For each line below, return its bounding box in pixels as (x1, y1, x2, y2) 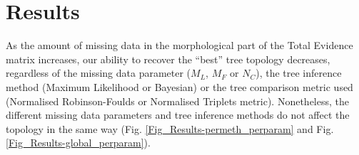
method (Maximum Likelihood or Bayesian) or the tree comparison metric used (6, 79, 353, 94)
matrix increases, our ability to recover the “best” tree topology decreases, (6, 51, 330, 66)
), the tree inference (256, 65, 342, 80)
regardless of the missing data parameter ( (6, 65, 191, 80)
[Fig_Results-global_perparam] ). (6, 135, 151, 150)
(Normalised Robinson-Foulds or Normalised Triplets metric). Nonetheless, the (6, 93, 350, 108)
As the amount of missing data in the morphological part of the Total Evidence (6, 38, 353, 53)
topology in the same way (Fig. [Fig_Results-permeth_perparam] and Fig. (6, 121, 334, 136)
